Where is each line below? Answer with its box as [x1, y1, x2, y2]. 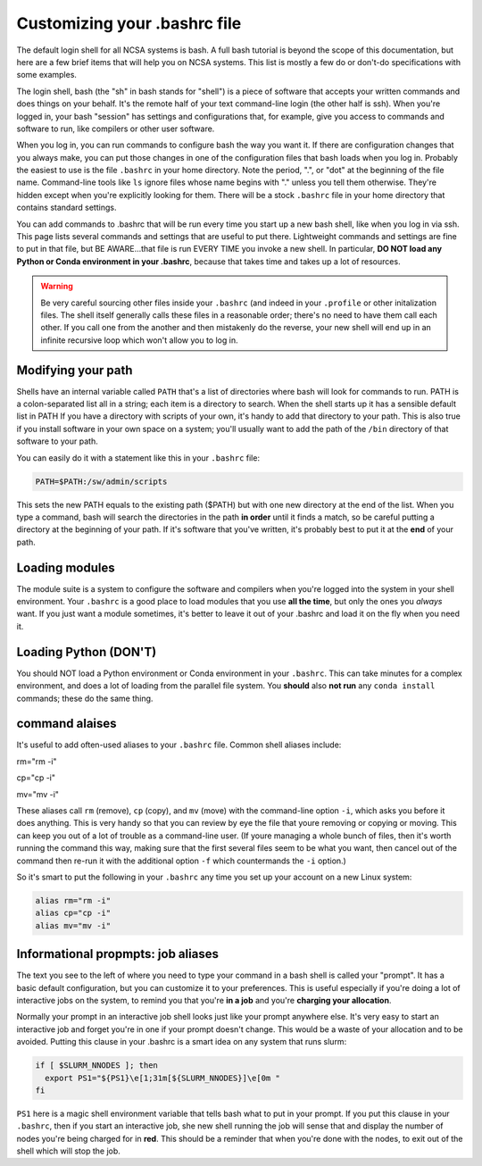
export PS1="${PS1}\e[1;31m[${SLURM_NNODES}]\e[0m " [45, 1072, 280, 1083]
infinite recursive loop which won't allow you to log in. [40, 335, 238, 346]
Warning [40, 281, 73, 292]
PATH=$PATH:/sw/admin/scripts [35, 476, 168, 487]
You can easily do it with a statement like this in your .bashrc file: [16, 452, 261, 463]
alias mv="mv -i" [35, 920, 112, 930]
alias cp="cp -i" [35, 908, 112, 919]
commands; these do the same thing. [16, 693, 154, 704]
